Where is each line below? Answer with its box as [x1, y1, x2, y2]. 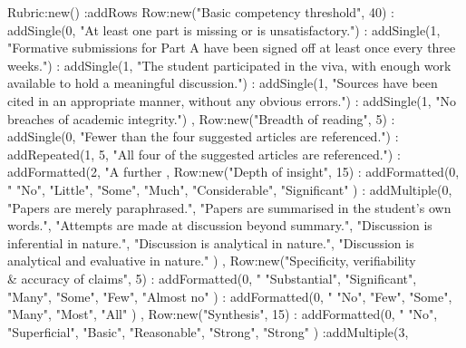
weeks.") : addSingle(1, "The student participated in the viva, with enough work [7, 55, 451, 74]
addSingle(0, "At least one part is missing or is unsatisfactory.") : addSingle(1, [7, 20, 441, 39]
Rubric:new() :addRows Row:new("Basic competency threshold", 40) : [7, 3, 394, 21]
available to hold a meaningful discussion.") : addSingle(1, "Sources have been [7, 73, 438, 92]
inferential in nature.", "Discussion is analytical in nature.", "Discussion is [7, 233, 414, 252]
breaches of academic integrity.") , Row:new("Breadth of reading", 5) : [7, 109, 395, 128]
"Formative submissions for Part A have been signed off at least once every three [7, 38, 456, 57]
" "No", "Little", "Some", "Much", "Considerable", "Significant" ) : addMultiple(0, [7, 179, 452, 198]
